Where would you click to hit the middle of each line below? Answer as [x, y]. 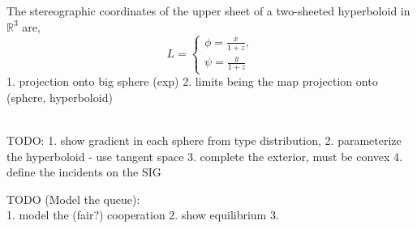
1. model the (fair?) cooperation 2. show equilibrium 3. [143, 215]
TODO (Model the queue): [73, 199]
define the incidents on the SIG [84, 172]
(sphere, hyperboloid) [60, 97]
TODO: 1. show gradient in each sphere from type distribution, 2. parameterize [204, 140]
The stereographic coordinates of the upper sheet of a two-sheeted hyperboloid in [208, 11]
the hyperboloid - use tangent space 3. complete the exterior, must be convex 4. [204, 156]
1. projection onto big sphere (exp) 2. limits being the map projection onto [192, 81]
